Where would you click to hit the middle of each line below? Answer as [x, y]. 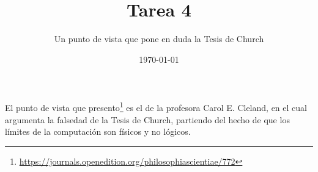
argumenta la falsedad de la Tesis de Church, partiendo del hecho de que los [147, 119]
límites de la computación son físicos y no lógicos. [98, 131]
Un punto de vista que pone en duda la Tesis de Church [159, 39]
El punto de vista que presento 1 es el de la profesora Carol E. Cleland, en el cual [156, 106]
